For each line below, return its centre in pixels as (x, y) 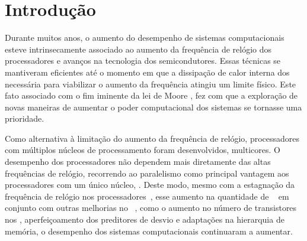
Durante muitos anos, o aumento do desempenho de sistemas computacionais (145, 38)
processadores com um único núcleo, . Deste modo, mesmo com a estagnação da (150, 185)
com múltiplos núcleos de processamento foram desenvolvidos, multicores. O (143, 150)
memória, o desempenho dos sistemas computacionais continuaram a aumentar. (149, 231)
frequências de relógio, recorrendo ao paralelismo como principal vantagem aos (147, 173)
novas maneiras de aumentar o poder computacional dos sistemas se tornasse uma (153, 107)
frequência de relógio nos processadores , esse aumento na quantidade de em (147, 196)
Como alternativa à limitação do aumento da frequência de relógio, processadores (152, 138)
